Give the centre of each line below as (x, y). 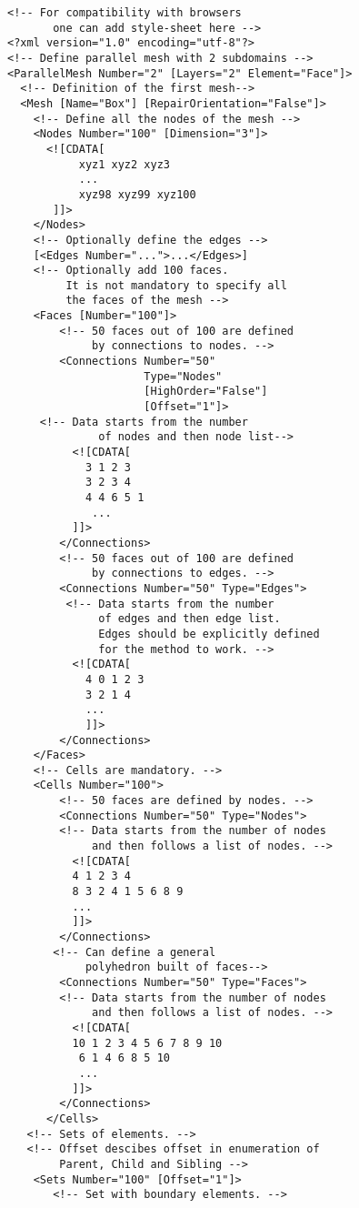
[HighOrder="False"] (206, 392)
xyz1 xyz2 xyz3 (124, 164)
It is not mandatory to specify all (176, 285)
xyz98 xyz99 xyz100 (137, 194)
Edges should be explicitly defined (209, 634)
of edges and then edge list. (189, 619)
